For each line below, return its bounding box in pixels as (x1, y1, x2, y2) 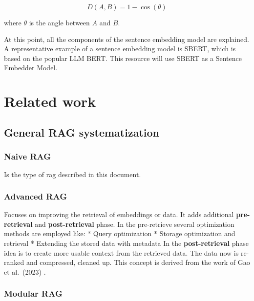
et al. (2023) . (4, 266, 46, 277)
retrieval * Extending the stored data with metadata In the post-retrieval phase (4, 238, 249, 248)
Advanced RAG (4, 190, 67, 202)
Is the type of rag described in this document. (4, 169, 141, 180)
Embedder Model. (4, 62, 58, 73)
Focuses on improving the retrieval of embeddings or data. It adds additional (4, 209, 234, 220)
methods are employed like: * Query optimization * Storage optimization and (4, 228, 235, 239)
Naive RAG (4, 150, 51, 162)
